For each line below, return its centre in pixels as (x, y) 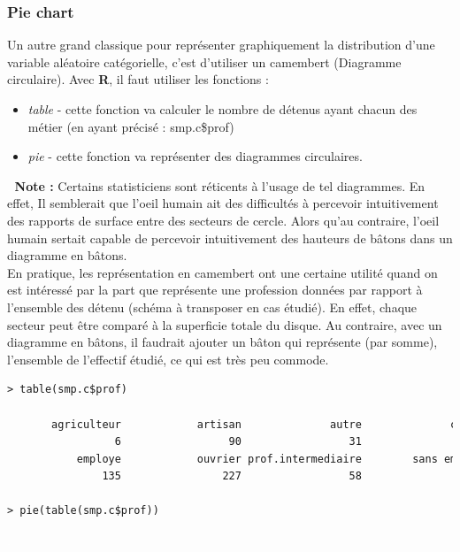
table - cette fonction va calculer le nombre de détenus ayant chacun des (222, 109)
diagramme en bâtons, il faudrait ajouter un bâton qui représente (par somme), (222, 342)
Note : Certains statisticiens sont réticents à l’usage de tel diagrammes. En (220, 185)
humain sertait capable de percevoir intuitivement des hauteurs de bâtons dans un (230, 238)
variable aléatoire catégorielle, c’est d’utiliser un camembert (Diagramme (204, 61)
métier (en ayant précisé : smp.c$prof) (131, 126)
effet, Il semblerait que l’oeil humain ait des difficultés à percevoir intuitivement (223, 203)
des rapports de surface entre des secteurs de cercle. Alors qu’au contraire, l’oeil (223, 220)
